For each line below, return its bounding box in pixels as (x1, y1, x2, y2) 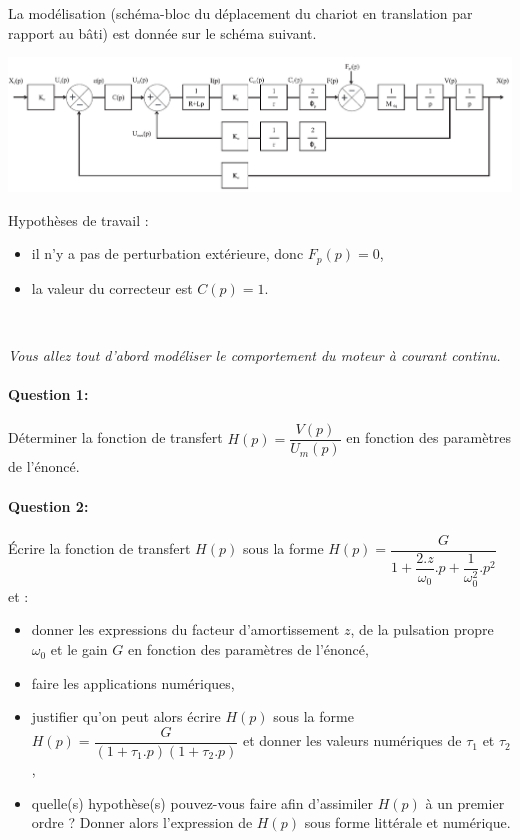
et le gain (50, 639, 108, 660)
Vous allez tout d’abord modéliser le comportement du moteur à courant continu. (8, 345, 501, 365)
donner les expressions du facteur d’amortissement (31, 619, 340, 640)
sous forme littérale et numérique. (304, 812, 511, 833)
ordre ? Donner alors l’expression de (31, 812, 253, 833)
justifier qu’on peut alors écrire (31, 706, 221, 727)
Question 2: (8, 495, 89, 516)
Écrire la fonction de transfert (8, 538, 191, 559)
